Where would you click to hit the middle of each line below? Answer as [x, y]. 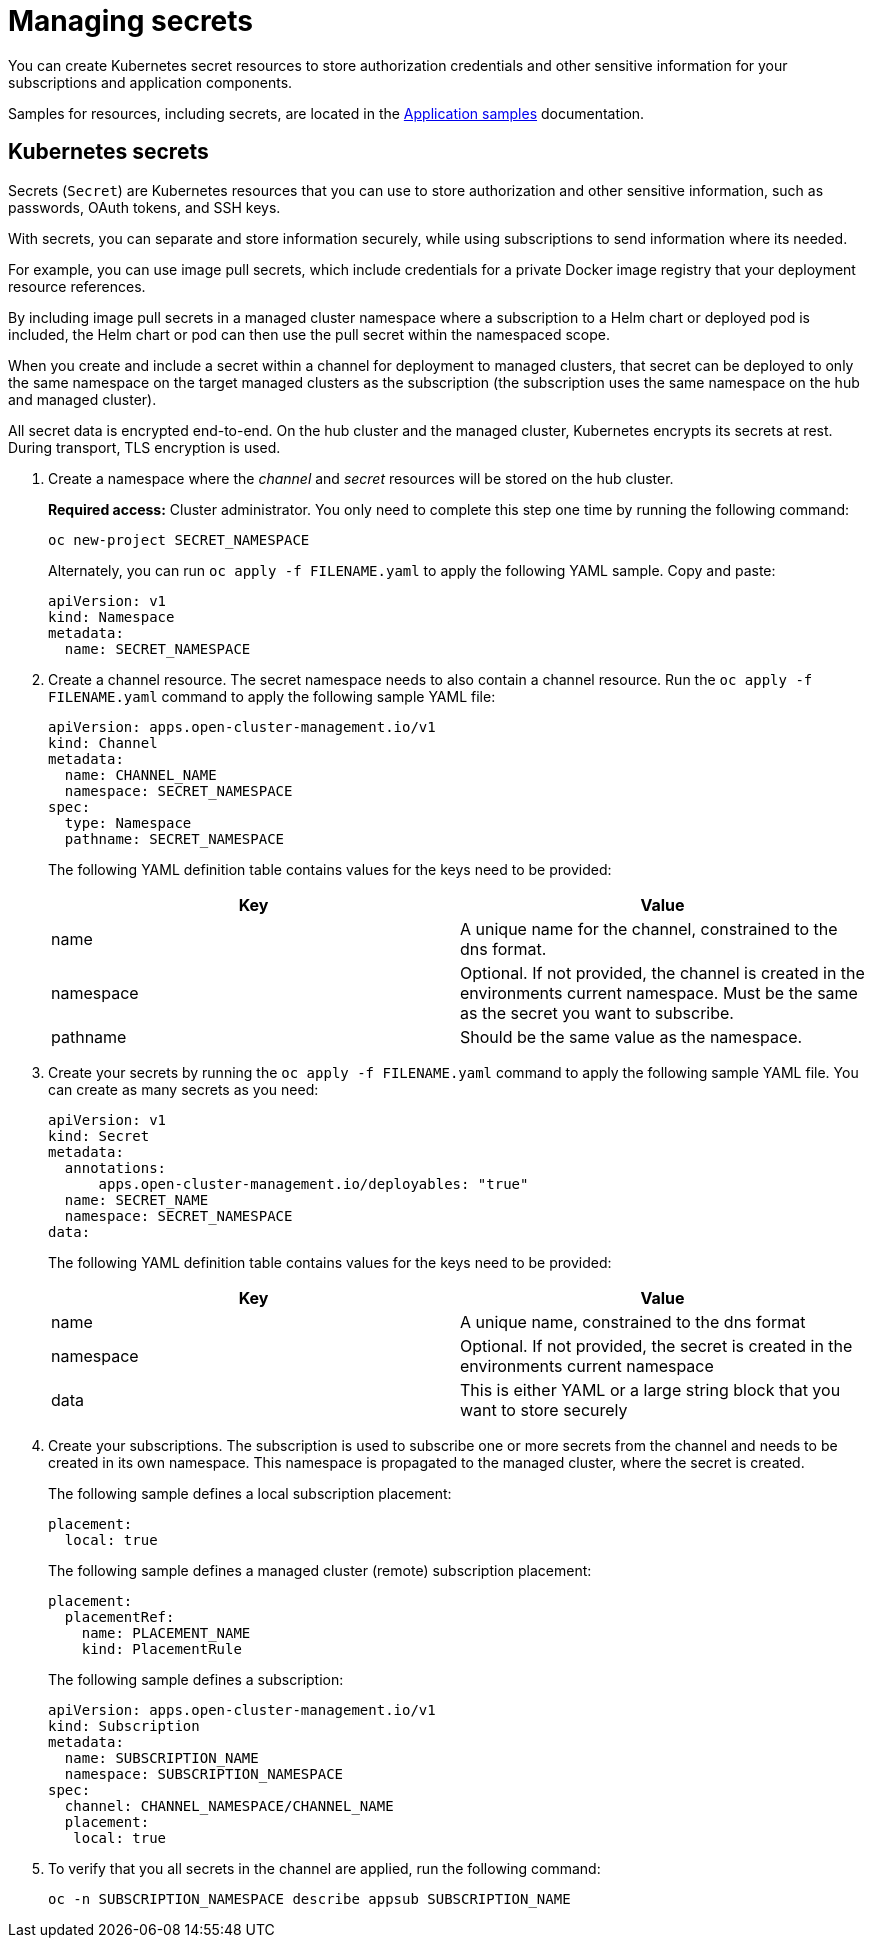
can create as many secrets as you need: [183, 1089]
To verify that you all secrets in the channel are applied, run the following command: [324, 1868]
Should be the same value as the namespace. [631, 1036]
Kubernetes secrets [108, 152]
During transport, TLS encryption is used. [144, 447]
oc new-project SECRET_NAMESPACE [179, 539]
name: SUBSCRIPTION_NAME [161, 1757]
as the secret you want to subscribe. [597, 1012]
